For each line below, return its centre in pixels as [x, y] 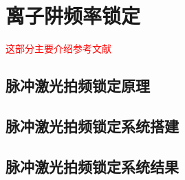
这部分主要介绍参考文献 [58, 48]
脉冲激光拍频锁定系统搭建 [92, 125]
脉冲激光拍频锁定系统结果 [92, 166]
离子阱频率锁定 [73, 15]
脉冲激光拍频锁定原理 [78, 86]
